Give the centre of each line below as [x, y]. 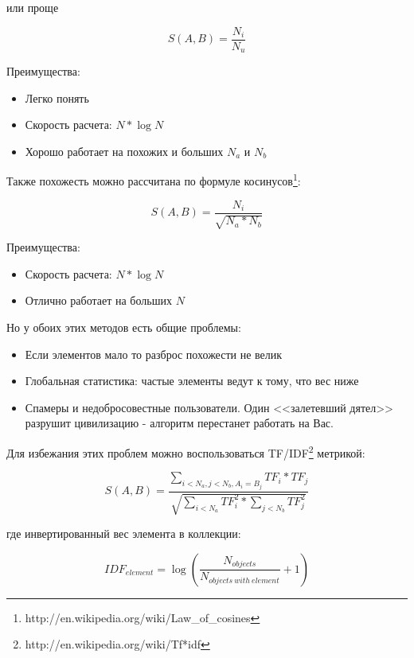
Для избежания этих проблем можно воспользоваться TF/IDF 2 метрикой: [186, 451]
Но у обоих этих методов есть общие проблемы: [124, 327]
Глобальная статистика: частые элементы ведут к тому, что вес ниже [192, 381]
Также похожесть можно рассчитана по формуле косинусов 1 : [154, 180]
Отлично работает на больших [98, 300]
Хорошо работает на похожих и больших [124, 151]
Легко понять [57, 97]
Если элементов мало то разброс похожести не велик [154, 354]
